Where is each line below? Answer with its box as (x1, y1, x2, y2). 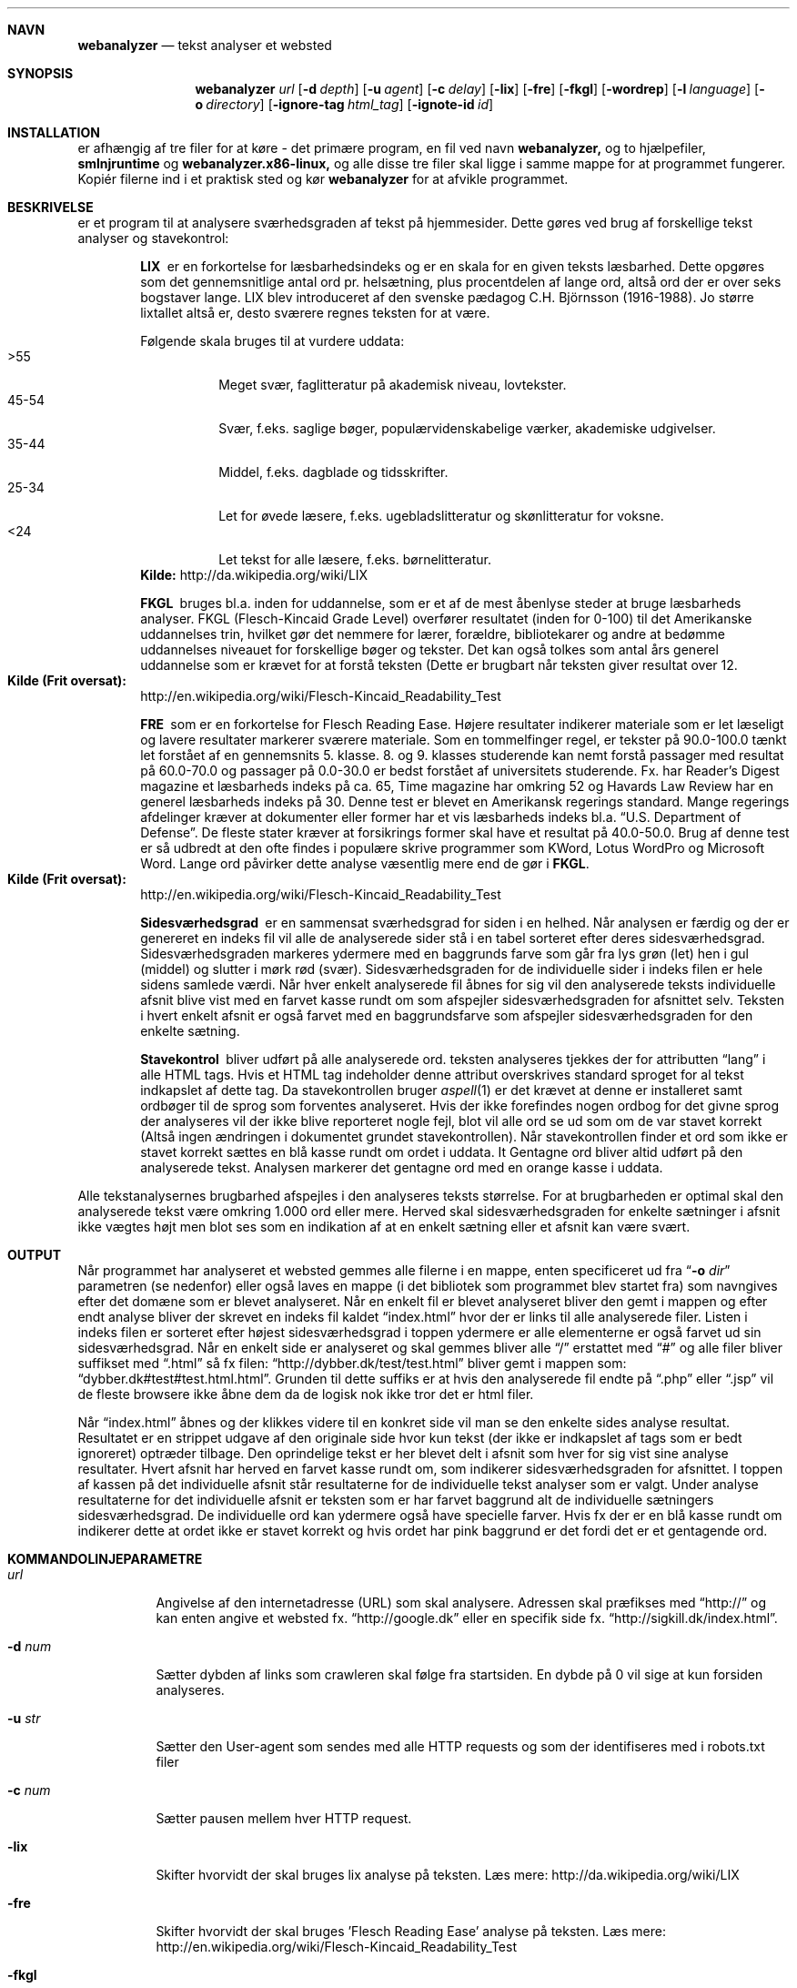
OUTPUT (7, 1247, 62, 1263)
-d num (7, 1638, 52, 1654)
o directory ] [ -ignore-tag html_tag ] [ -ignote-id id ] (195, 96, 494, 112)
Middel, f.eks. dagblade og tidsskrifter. (218, 464, 449, 480)
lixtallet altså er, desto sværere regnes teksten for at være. (140, 305, 490, 320)
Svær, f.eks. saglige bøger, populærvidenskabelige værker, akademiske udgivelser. (218, 421, 716, 436)
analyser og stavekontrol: (77, 230, 229, 246)
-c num (7, 1782, 51, 1798)
